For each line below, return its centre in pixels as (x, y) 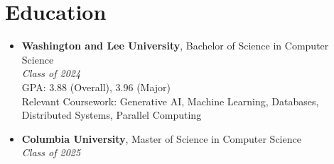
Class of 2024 (51, 73)
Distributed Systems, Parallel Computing (112, 115)
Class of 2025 (51, 152)
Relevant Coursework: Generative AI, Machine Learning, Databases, (170, 101)
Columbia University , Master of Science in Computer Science (161, 138)
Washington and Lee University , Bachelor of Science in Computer (175, 46)
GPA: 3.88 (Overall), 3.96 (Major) (96, 87)
